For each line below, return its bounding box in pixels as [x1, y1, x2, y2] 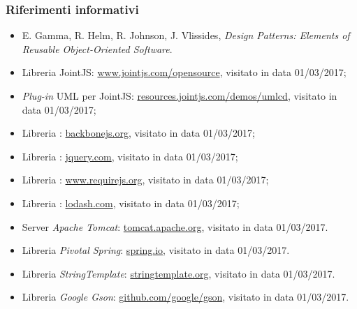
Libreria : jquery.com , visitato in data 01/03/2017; [22, 149, 238, 163]
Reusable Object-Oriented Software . [22, 41, 173, 56]
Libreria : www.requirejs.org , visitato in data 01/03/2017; [22, 172, 269, 187]
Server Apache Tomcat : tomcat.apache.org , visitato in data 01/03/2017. [22, 219, 328, 234]
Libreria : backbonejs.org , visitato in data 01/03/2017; [22, 126, 255, 140]
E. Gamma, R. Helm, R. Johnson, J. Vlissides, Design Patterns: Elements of [22, 28, 350, 43]
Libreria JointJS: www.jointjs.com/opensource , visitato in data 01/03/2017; [22, 65, 347, 80]
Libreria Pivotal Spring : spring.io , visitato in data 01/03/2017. [22, 243, 290, 257]
